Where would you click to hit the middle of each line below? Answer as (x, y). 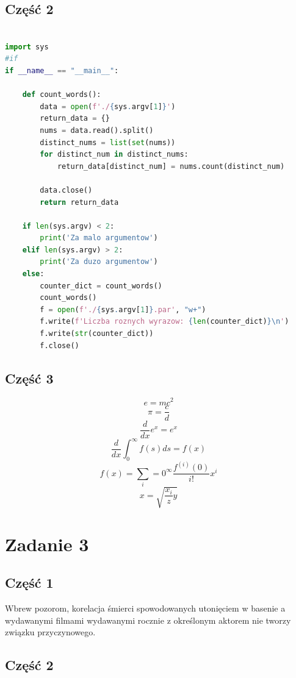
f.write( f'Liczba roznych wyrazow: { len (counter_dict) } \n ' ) (164, 322)
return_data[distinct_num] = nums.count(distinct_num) (171, 166)
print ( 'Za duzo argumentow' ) (99, 262)
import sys (27, 47)
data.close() (66, 190)
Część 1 (29, 583)
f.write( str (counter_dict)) (97, 334)
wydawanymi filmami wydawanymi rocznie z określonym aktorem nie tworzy (148, 620)
